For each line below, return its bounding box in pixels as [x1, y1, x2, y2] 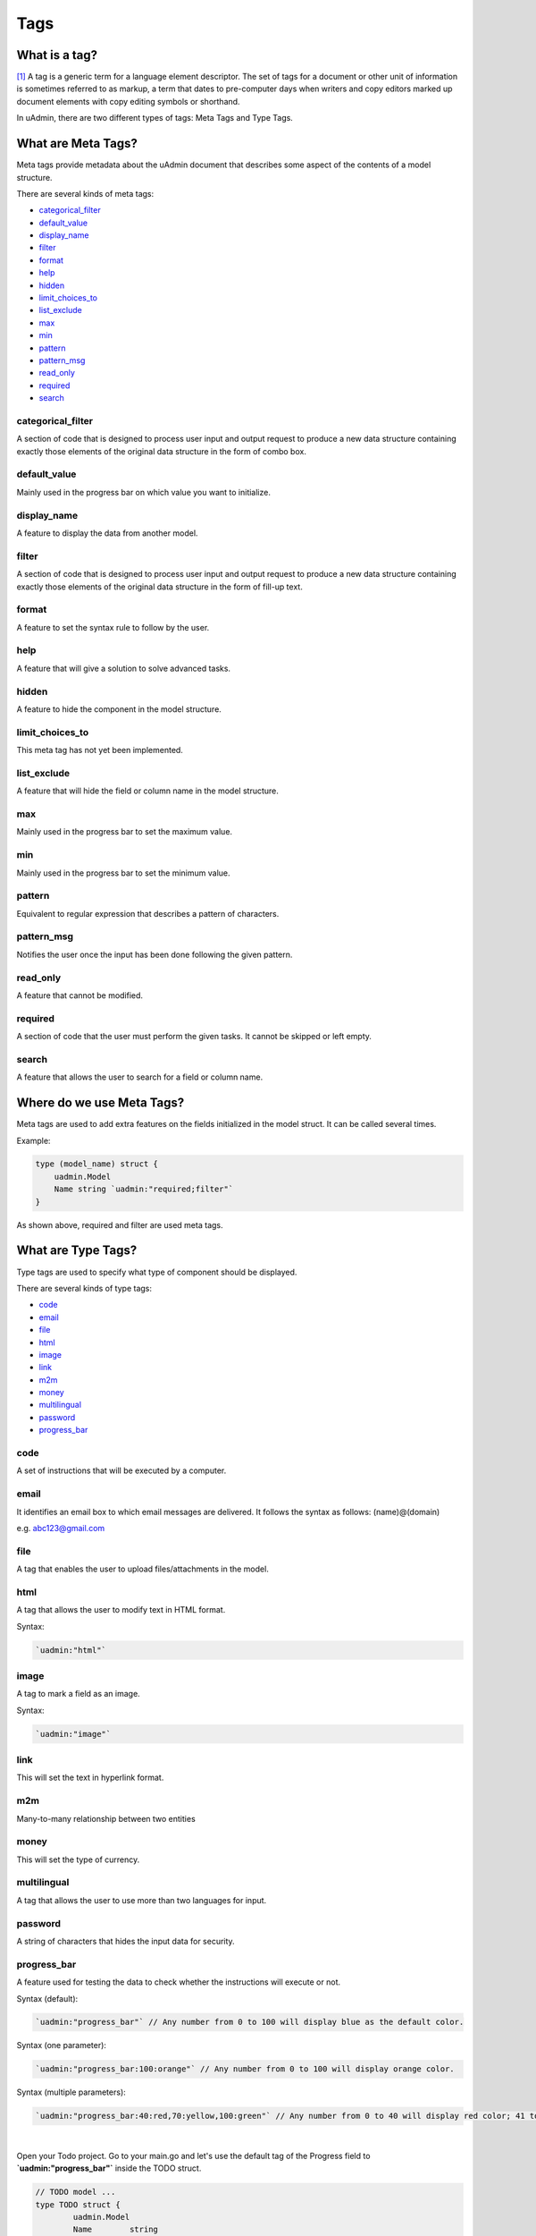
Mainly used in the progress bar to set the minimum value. [16, 868, 231, 878]
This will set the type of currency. [16, 1854, 140, 1865]
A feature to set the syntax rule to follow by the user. [16, 622, 210, 632]
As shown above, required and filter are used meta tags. [16, 1219, 223, 1230]
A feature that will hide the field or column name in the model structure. [16, 785, 279, 796]
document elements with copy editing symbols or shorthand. [16, 96, 240, 106]
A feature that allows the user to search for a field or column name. [16, 1071, 264, 1082]
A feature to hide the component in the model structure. [16, 703, 222, 715]
